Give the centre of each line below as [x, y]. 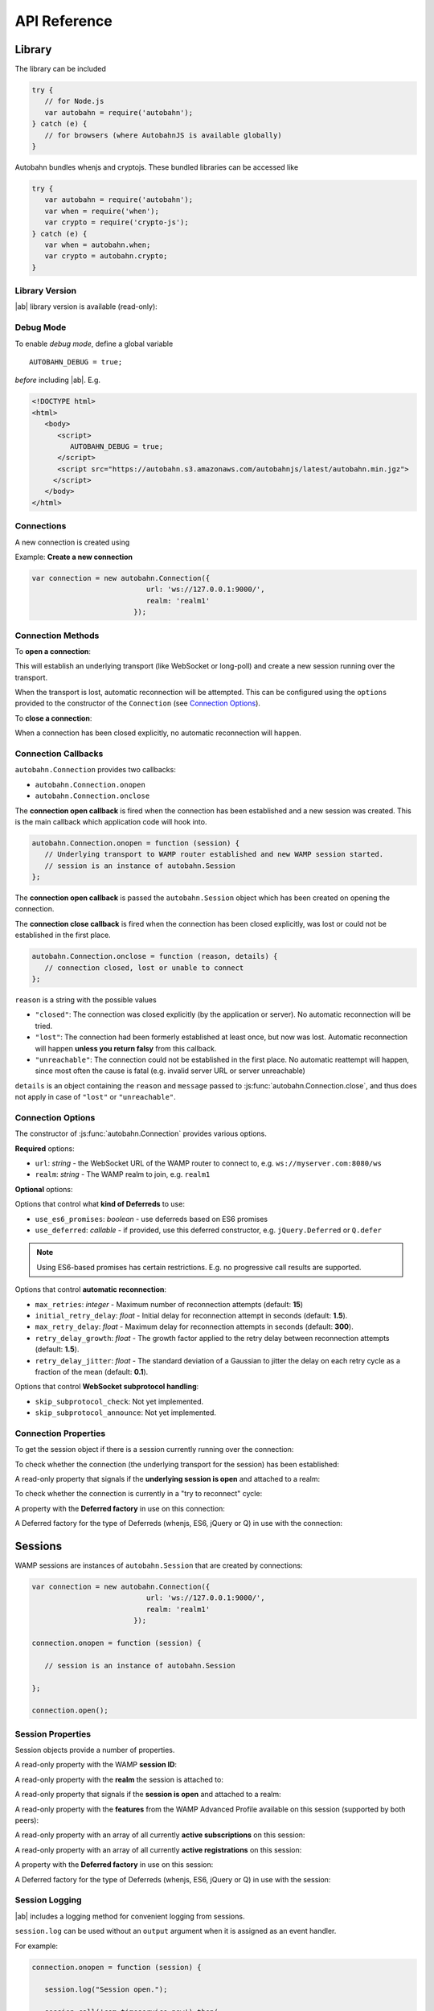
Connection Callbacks [59, 754]
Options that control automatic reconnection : [91, 1289]
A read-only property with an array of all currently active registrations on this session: [158, 1849]
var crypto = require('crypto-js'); [117, 222]
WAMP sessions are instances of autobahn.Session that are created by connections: [159, 1565]
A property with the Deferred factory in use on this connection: [120, 1508]
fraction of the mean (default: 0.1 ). [92, 1372]
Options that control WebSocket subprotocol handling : [107, 1387]
